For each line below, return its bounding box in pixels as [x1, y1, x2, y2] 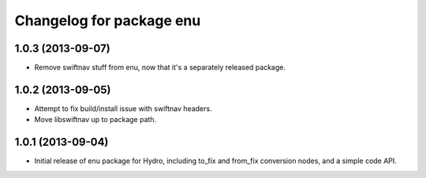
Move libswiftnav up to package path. [34, 115, 157, 124]
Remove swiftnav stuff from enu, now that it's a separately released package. [34, 63, 286, 72]
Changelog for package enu [14, 12, 201, 29]
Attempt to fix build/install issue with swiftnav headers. [34, 103, 212, 113]
